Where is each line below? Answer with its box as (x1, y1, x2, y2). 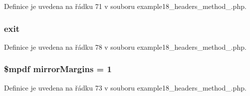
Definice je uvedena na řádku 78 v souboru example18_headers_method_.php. (4, 41, 247, 52)
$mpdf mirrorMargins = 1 (4, 63, 112, 75)
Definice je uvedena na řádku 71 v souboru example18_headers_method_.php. (4, 1, 247, 11)
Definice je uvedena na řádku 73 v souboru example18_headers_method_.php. (4, 82, 247, 93)
